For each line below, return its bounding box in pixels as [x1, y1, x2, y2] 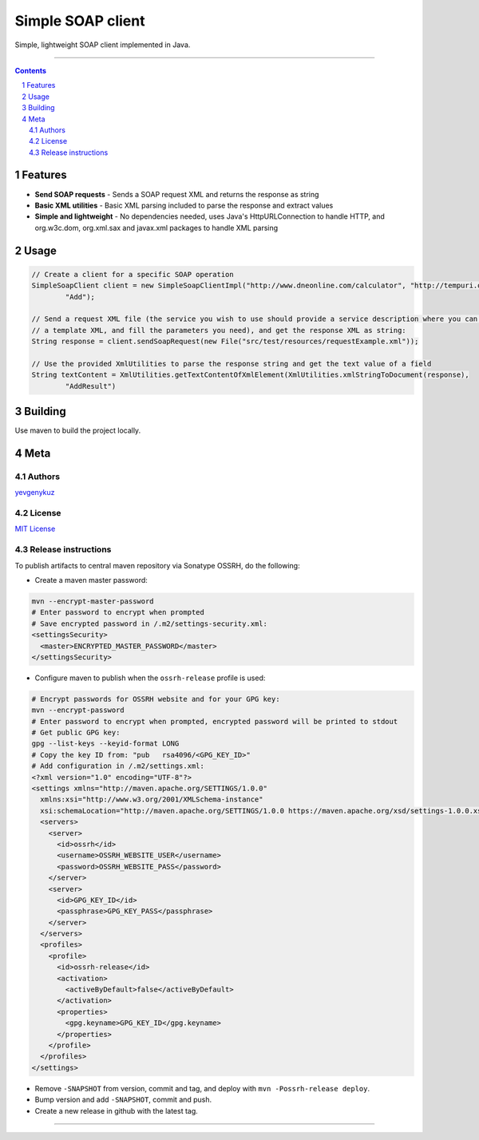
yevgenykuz [14, 488, 55, 497]
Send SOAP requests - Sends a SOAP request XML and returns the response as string [34, 189, 319, 199]
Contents [14, 65, 47, 75]
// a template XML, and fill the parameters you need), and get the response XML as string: [31, 326, 406, 334]
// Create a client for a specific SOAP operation [31, 270, 235, 279]
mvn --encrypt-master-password [31, 596, 155, 606]
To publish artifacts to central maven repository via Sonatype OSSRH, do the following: [14, 560, 300, 570]
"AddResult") [65, 382, 117, 390]
